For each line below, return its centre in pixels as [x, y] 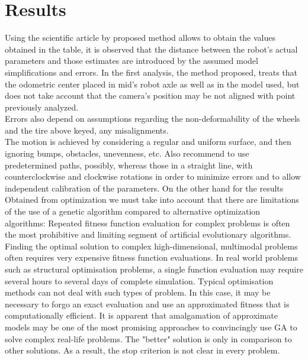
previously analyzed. [42, 107]
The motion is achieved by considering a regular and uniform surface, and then [148, 142]
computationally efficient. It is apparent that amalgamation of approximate [142, 315]
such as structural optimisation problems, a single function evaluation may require [154, 269]
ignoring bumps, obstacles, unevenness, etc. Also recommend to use [127, 153]
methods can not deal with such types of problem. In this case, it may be [138, 292]
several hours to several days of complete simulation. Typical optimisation [139, 280]
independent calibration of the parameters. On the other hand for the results [144, 188]
